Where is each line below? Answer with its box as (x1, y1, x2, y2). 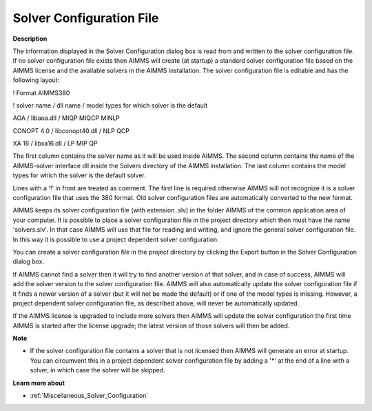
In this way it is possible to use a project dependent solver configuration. (12, 235, 220, 243)
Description (12, 34, 48, 43)
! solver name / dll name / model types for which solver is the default (12, 101, 208, 110)
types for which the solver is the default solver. (12, 171, 146, 179)
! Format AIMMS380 (12, 88, 70, 97)
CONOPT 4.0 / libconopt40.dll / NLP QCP (12, 126, 130, 134)
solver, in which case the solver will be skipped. (30, 366, 165, 374)
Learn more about (12, 379, 65, 387)
